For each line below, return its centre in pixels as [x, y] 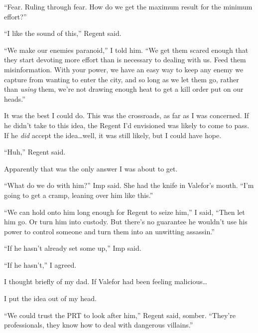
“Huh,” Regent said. [35, 152]
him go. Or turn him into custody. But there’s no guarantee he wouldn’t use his [126, 222]
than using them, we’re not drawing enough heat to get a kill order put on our [124, 89]
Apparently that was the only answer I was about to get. [91, 168]
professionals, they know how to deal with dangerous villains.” [99, 325]
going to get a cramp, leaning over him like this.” [79, 195]
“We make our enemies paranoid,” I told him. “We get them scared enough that [126, 50]
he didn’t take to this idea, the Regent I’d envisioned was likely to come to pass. [127, 125]
